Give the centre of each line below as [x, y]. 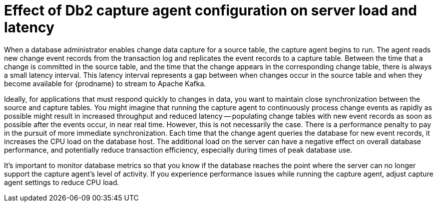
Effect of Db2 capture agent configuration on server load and [211, 10]
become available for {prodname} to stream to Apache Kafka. [105, 83]
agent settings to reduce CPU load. [62, 182]
